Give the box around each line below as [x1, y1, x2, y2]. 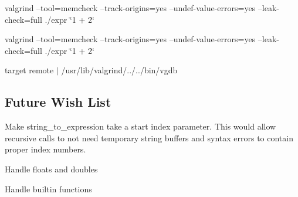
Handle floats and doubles [5, 162, 98, 175]
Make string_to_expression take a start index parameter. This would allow [5, 120, 276, 133]
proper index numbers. [5, 143, 86, 155]
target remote [5, 64, 54, 76]
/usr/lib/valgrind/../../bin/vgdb [61, 64, 178, 76]
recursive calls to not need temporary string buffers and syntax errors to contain [5, 131, 293, 144]
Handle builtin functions [5, 182, 92, 195]
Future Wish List [5, 93, 111, 111]
